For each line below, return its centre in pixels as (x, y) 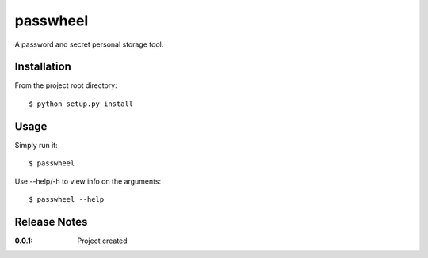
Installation (43, 67)
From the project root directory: (66, 85)
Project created (102, 241)
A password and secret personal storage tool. (89, 44)
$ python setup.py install (81, 104)
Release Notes (51, 222)
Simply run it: (36, 145)
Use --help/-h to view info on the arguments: (88, 181)
